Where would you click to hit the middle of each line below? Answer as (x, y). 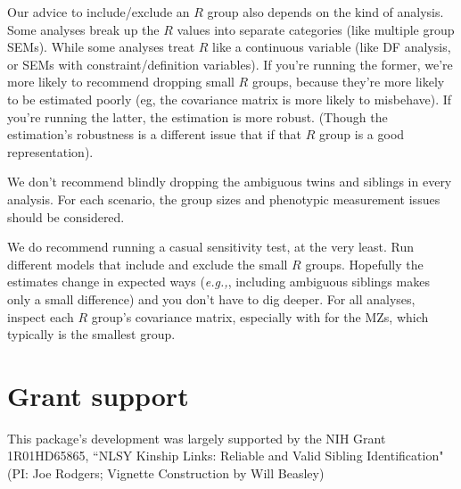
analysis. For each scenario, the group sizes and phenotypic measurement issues (224, 199)
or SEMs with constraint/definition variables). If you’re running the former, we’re (230, 64)
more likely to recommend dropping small (121, 82)
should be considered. (66, 216)
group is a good (362, 134)
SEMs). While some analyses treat (101, 47)
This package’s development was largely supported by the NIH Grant (197, 438)
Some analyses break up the (83, 29)
